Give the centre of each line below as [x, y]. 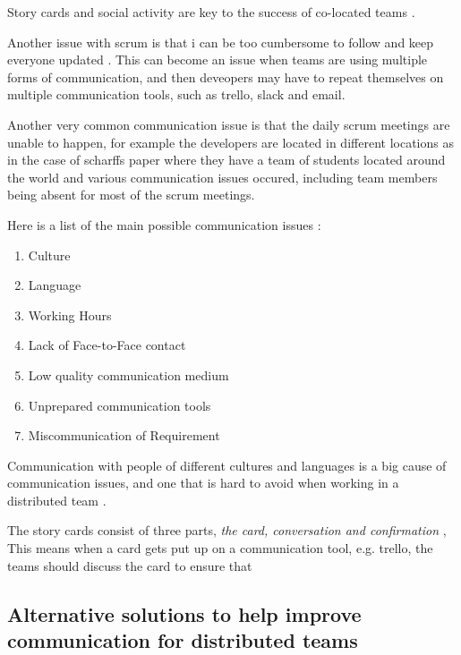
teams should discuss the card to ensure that [130, 565]
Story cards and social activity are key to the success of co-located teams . [211, 12]
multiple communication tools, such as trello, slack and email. [176, 94]
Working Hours [70, 315]
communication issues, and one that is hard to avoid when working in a [203, 483]
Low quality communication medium [128, 374]
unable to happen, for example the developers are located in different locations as [230, 142]
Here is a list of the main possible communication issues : [164, 224]
